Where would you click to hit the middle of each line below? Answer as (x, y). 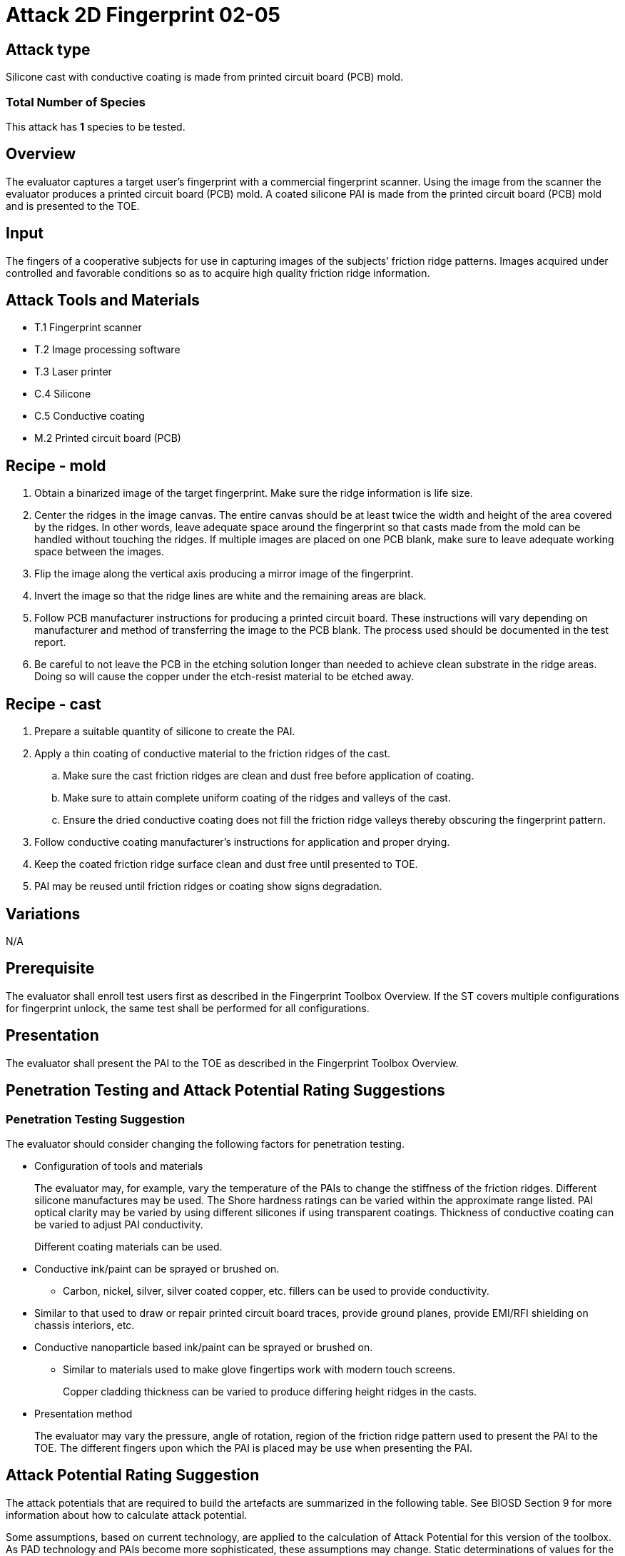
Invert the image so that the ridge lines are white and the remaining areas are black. (230, 596)
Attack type (48, 49)
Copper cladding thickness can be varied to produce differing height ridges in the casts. (270, 1391)
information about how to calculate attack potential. (127, 1515)
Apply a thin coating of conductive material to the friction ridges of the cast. (213, 754)
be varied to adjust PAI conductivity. (119, 1224)
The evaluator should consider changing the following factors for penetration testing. (205, 1143)
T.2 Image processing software (107, 350)
